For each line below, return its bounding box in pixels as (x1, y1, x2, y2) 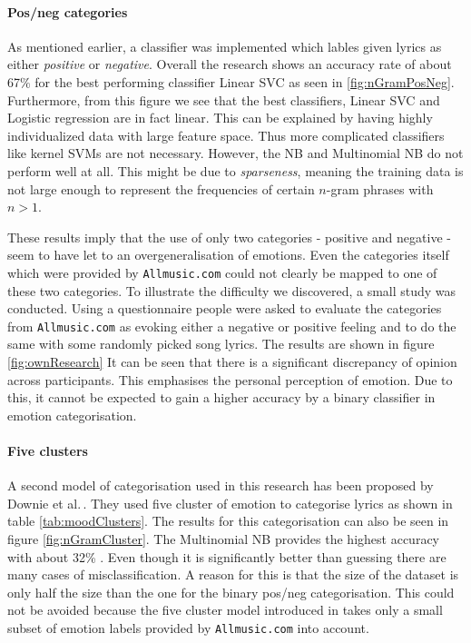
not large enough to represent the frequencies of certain (7, 179, 315, 198)
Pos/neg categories (7, 2, 128, 21)
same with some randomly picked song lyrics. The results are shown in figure (7, 334, 435, 353)
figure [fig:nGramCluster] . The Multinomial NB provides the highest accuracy (7, 529, 439, 548)
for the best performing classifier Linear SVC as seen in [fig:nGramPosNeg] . (34, 72, 455, 91)
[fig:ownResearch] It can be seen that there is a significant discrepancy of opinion (7, 352, 457, 371)
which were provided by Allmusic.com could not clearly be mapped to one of (7, 262, 437, 282)
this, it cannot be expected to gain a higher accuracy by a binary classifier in (7, 388, 436, 407)
